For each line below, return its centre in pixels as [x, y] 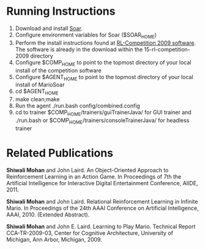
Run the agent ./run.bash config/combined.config [78, 106]
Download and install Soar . [49, 28]
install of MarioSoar [40, 85]
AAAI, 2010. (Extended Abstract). [48, 214]
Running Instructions [61, 11]
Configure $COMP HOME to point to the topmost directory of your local [103, 63]
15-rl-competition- [167, 49]
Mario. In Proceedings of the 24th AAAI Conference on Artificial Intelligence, [102, 208]
